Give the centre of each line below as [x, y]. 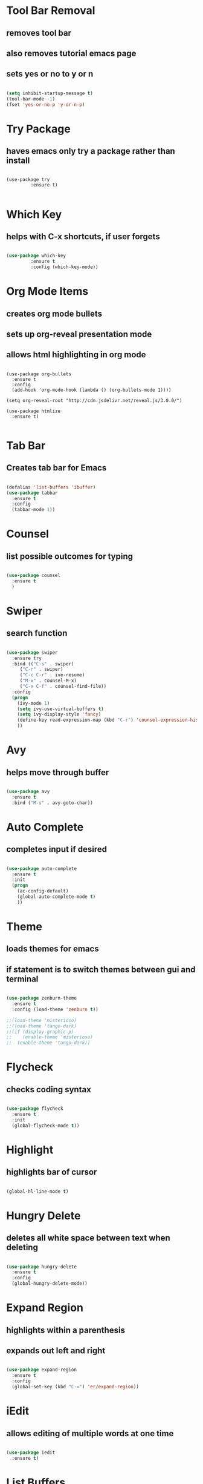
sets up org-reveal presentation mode [79, 334]
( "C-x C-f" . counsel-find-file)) [63, 687]
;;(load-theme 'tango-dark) [42, 1026]
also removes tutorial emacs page [71, 53]
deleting [22, 1248]
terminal [22, 979]
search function [37, 633]
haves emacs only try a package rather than [91, 151]
